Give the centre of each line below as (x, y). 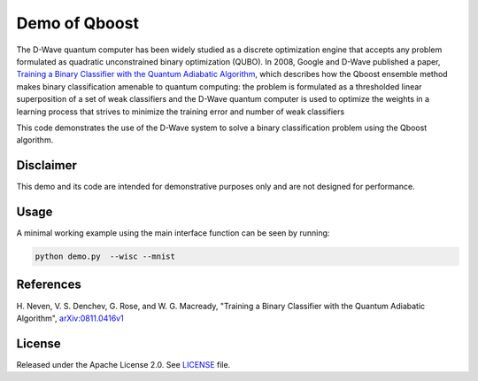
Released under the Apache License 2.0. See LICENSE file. (123, 364)
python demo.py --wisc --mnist (105, 257)
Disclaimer (46, 165)
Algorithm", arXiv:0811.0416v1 (70, 318)
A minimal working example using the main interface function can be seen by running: (173, 233)
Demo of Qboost (77, 23)
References (49, 285)
